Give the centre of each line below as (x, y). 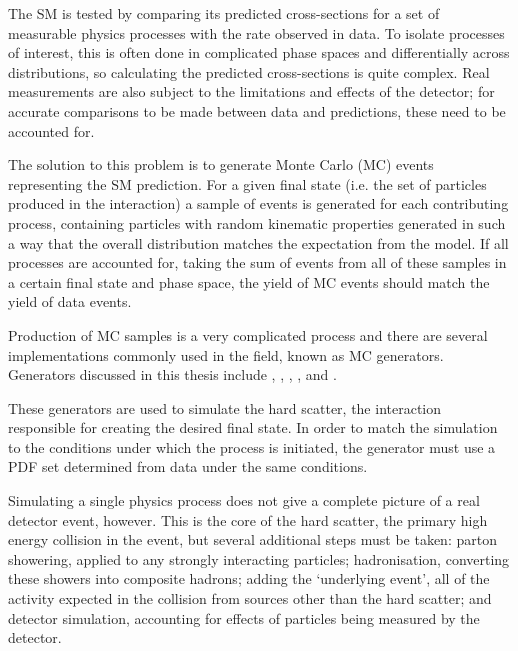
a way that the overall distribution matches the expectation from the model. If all (258, 242)
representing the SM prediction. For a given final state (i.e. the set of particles (247, 183)
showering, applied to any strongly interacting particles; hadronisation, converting (259, 558)
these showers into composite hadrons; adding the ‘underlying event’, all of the (249, 578)
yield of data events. (70, 301)
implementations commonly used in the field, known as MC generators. (226, 354)
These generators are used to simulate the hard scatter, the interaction (225, 407)
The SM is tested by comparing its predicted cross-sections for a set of (224, 13)
